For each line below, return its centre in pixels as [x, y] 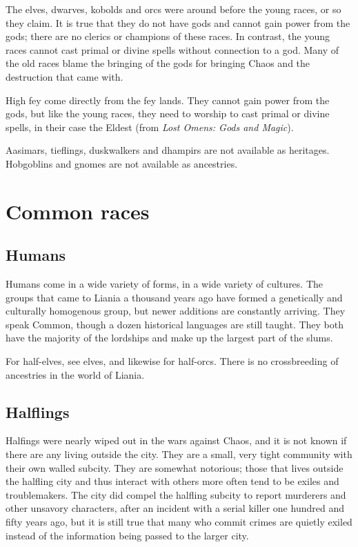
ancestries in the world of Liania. [75, 374]
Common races [78, 211]
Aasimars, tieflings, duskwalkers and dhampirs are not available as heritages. [168, 150]
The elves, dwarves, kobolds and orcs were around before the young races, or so [173, 9]
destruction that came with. [64, 76]
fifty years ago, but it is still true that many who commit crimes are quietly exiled [179, 522]
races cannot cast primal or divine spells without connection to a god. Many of [172, 49]
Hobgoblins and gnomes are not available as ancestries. [122, 163]
